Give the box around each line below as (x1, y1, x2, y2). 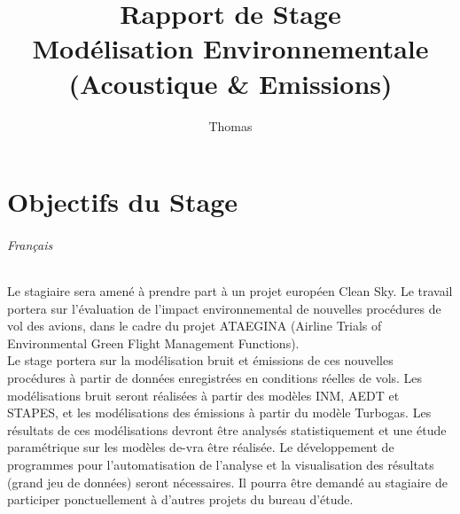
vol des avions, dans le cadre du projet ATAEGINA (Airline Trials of (7, 316, 382, 335)
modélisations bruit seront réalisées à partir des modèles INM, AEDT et (7, 385, 400, 404)
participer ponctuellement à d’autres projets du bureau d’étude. (7, 490, 354, 509)
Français (7, 235, 53, 253)
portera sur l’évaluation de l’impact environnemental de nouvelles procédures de (7, 299, 441, 317)
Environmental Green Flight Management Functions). (7, 333, 300, 352)
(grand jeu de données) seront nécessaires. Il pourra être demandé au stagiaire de (7, 472, 448, 491)
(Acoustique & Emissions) (68, 65, 393, 101)
